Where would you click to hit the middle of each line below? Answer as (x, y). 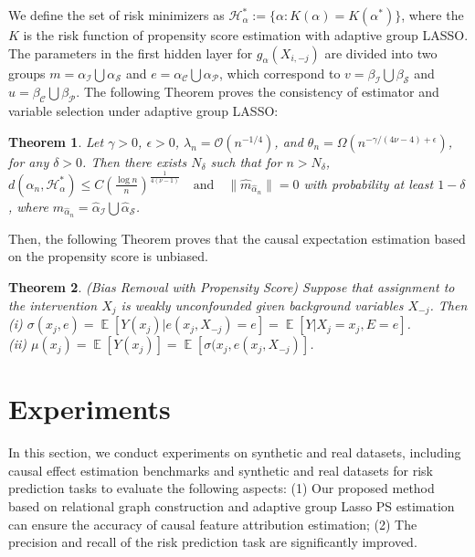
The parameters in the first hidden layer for (131, 53)
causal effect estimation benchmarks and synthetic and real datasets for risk (221, 470)
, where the (433, 15)
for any (29, 161)
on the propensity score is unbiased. (108, 256)
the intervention (53, 305)
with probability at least (369, 183)
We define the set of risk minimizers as (116, 15)
